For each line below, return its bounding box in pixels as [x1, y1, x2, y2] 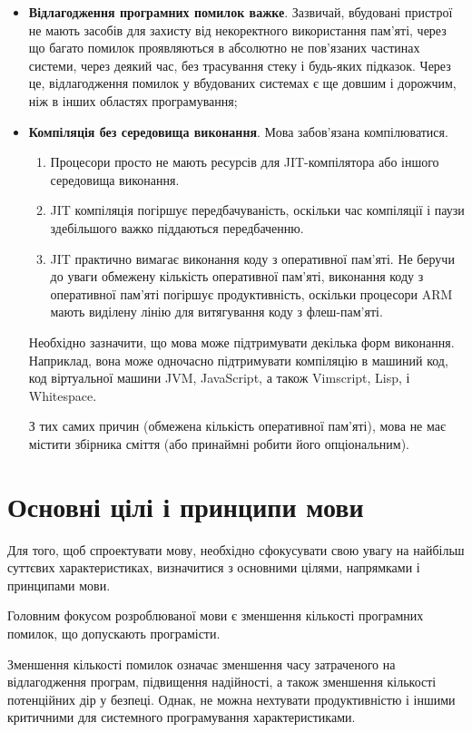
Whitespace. [28, 386, 97, 405]
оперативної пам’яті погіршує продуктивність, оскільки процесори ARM [50, 284, 453, 303]
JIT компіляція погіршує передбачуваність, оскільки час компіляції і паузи [50, 200, 465, 220]
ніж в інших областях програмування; [28, 91, 238, 110]
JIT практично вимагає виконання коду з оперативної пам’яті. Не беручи [50, 249, 455, 268]
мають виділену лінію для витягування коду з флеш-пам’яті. [50, 302, 383, 321]
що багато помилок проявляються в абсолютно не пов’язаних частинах [28, 38, 420, 57]
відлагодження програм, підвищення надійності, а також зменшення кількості [7, 672, 437, 691]
